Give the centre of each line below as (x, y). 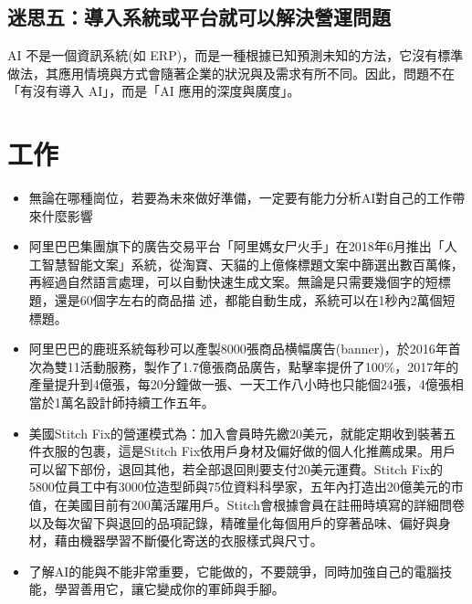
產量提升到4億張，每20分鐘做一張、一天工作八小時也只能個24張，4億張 (240, 384)
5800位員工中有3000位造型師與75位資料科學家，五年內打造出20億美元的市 (246, 487)
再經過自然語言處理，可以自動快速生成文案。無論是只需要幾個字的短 (233, 282)
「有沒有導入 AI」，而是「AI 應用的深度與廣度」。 (154, 91)
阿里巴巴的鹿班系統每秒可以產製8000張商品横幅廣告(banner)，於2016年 (238, 349)
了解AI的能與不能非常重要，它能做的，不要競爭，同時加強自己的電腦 (234, 571)
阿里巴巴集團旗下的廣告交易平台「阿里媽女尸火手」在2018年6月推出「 (236, 246)
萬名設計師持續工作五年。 (137, 403)
